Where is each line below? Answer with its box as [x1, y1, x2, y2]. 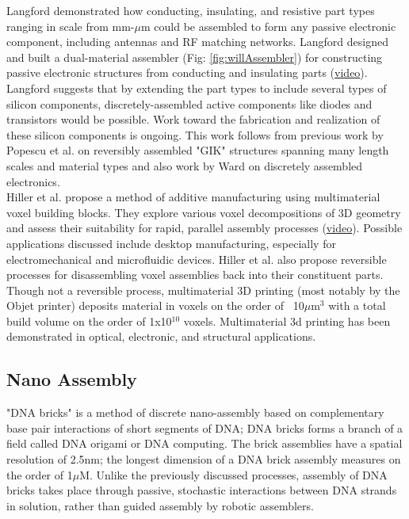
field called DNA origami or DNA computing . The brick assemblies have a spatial [6, 435, 403, 452]
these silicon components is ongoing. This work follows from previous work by [6, 126, 384, 143]
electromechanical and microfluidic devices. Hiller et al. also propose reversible [6, 250, 387, 267]
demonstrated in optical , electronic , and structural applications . [6, 328, 316, 345]
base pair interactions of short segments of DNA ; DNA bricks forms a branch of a [6, 419, 403, 436]
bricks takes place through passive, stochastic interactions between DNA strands [6, 482, 397, 498]
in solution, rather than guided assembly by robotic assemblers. [6, 497, 314, 513]
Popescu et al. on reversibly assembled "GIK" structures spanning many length [6, 142, 389, 158]
